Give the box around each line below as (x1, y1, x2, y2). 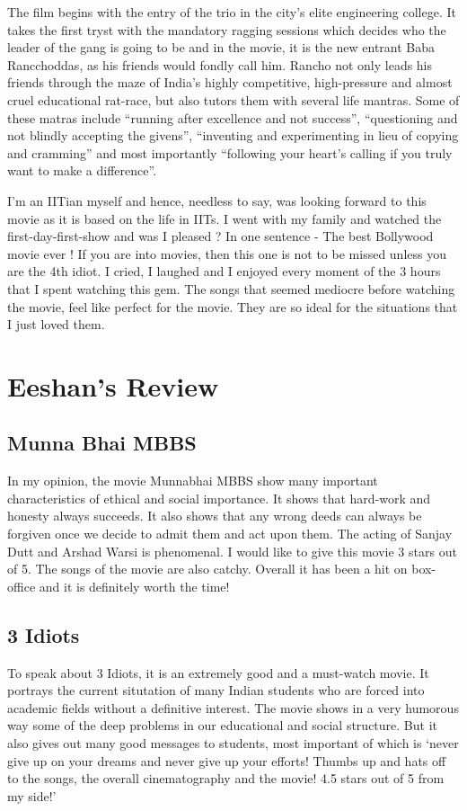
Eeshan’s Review (7, 367, 219, 404)
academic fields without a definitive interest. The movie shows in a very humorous (7, 698, 459, 717)
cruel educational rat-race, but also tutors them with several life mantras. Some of (7, 90, 460, 109)
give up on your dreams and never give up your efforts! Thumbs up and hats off (7, 751, 446, 770)
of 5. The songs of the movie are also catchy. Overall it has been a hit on (7, 559, 408, 578)
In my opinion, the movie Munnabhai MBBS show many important (7, 471, 378, 490)
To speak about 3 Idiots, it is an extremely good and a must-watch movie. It (7, 663, 429, 682)
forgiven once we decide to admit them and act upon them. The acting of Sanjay (7, 524, 453, 543)
